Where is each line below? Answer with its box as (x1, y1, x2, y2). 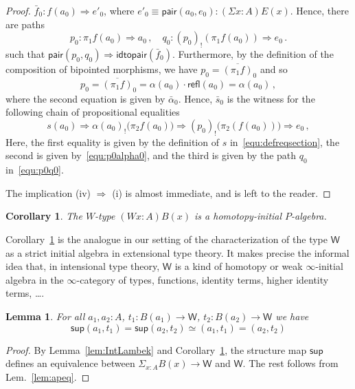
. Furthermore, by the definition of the (172, 46, 334, 61)
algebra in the (5, 272, 64, 286)
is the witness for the (227, 91, 315, 105)
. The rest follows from (242, 356, 339, 370)
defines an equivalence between (5, 356, 135, 370)
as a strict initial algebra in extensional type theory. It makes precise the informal (5, 245, 350, 260)
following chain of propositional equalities (5, 105, 180, 119)
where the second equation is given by (5, 91, 165, 105)
